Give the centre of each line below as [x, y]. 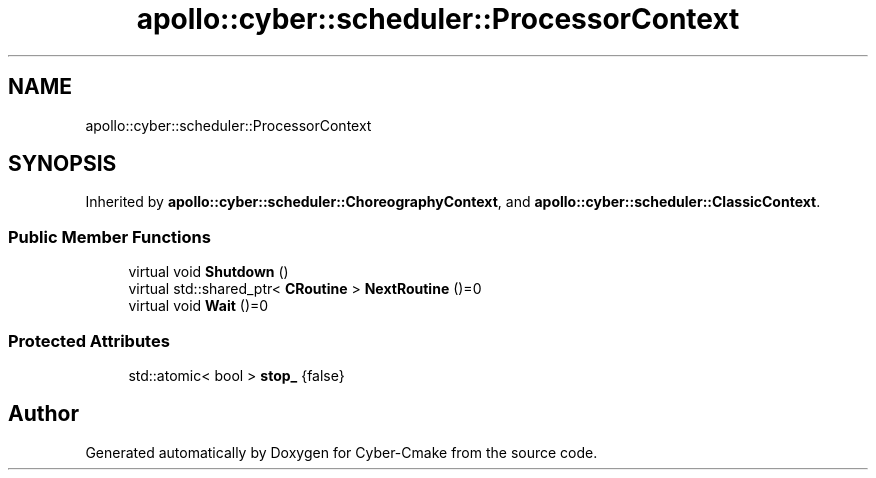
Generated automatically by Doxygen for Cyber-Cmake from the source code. [341, 452]
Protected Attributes [89, 340]
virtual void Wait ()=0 [198, 306]
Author [43, 414]
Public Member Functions [109, 236]
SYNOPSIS [62, 164]
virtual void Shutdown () [208, 272]
